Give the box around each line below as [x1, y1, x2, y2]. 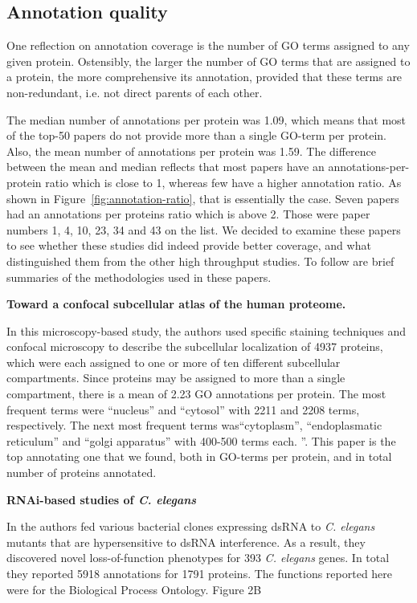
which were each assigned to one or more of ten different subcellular [6, 353, 341, 370]
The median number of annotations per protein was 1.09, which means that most [6, 111, 407, 128]
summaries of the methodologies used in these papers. [6, 268, 272, 285]
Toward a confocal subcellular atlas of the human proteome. [6, 295, 346, 312]
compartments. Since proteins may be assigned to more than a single [6, 369, 345, 386]
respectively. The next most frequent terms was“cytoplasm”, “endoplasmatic [6, 417, 382, 434]
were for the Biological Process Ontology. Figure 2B [6, 581, 262, 597]
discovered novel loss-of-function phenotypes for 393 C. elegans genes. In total [6, 549, 390, 566]
